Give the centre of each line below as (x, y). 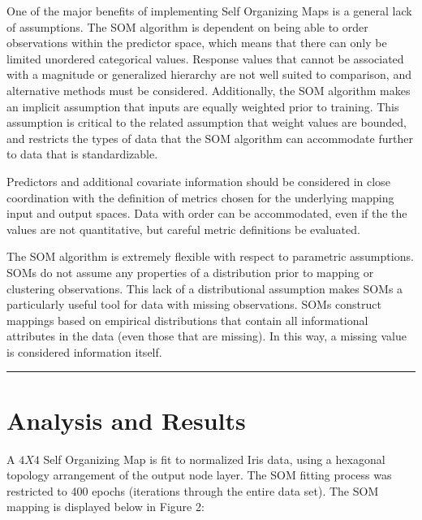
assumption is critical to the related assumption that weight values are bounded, (207, 122)
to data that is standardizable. (82, 154)
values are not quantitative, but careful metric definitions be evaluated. (183, 229)
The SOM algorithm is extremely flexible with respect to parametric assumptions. (210, 256)
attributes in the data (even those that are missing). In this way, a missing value (207, 336)
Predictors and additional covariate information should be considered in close (198, 181)
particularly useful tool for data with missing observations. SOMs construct (194, 304)
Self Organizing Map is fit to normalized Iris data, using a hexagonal (214, 459)
